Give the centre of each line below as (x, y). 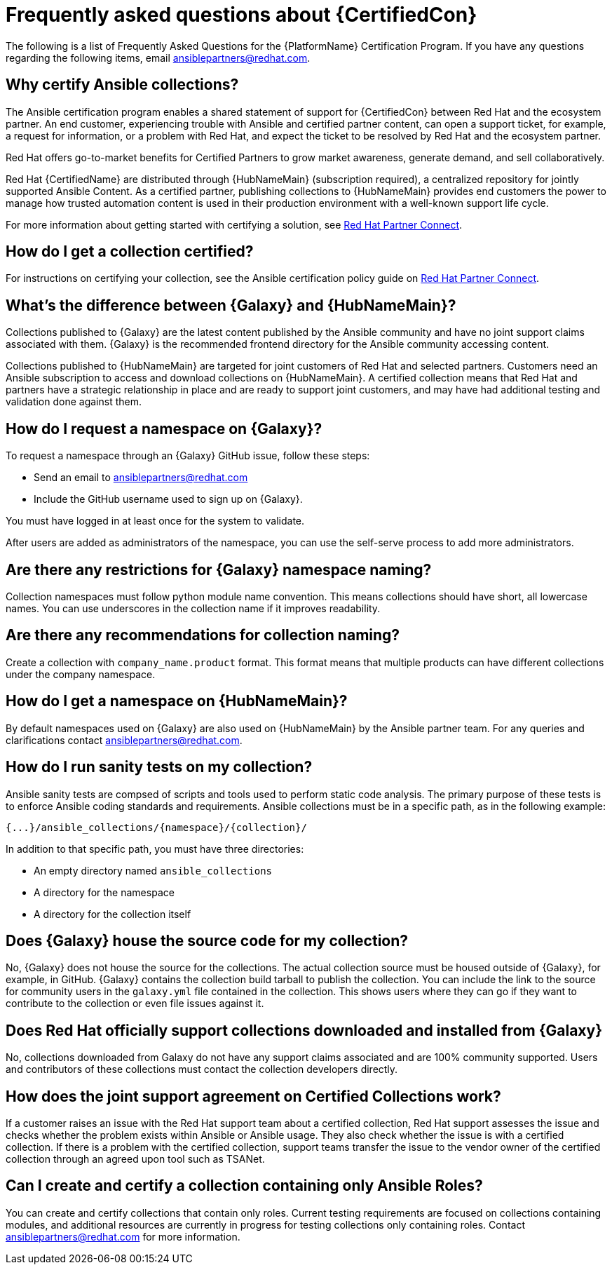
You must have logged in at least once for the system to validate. (155, 521)
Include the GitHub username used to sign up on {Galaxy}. (168, 499)
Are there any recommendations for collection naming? (203, 635)
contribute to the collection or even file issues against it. (135, 1004)
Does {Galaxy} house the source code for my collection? (207, 940)
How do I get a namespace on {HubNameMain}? (177, 701)
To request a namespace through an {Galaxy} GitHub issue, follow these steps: (188, 456)
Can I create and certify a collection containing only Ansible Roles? (244, 1186)
